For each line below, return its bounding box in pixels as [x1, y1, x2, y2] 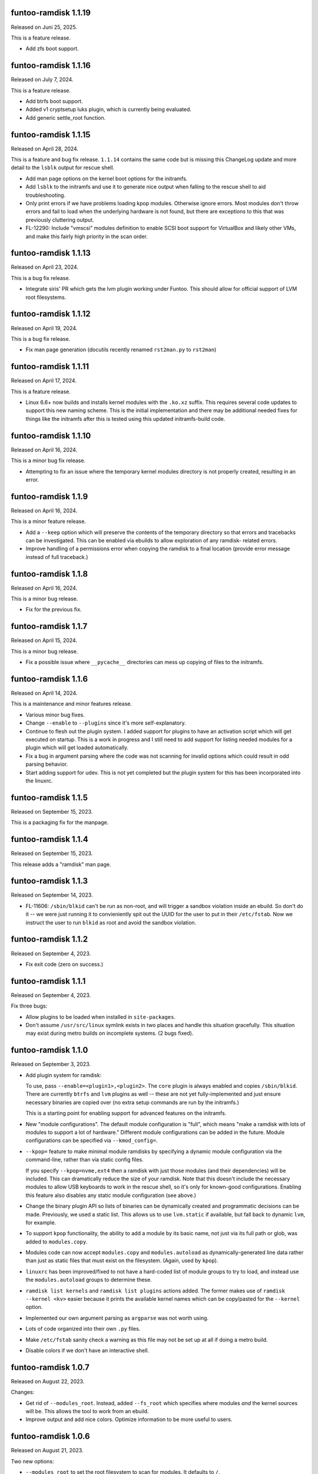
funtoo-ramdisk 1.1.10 [11, 430, 91, 440]
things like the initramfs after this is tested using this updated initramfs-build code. [25, 415, 226, 422]
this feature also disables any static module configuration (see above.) [25, 1192, 197, 1199]
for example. [25, 1219, 57, 1226]
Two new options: [11, 1457, 54, 1465]
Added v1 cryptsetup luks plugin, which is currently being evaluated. [25, 106, 191, 113]
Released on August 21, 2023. [11, 1447, 84, 1454]
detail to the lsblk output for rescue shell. [11, 164, 115, 171]
